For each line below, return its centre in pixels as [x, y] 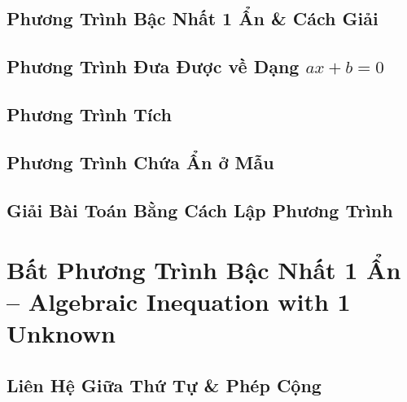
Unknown [61, 333]
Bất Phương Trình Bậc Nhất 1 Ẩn [204, 270]
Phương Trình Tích [89, 114]
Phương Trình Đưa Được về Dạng [153, 66]
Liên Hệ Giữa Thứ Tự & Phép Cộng [164, 385]
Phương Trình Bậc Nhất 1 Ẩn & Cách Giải [193, 18]
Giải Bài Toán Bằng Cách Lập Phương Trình [200, 210]
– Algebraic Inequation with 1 [179, 301]
